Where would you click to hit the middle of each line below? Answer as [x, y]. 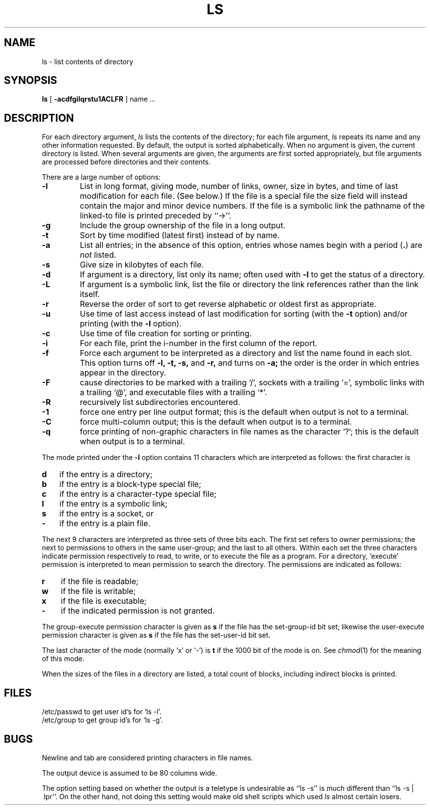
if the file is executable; [104, 601]
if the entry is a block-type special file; [130, 484]
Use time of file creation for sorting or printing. [166, 334]
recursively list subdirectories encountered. [160, 402]
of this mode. [63, 659]
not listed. [98, 255]
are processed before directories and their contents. [126, 162]
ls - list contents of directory [88, 61]
